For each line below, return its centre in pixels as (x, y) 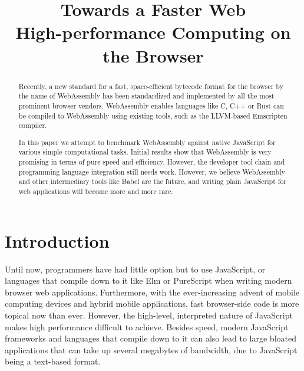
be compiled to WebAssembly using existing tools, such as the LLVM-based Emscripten (153, 115)
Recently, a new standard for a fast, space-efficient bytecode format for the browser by (151, 86)
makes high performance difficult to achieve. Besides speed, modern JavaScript (147, 326)
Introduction (57, 240)
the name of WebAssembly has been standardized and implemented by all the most (146, 96)
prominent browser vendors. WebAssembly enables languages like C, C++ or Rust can (151, 105)
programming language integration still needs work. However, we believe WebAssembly (152, 171)
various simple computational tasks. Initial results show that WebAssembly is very (145, 152)
